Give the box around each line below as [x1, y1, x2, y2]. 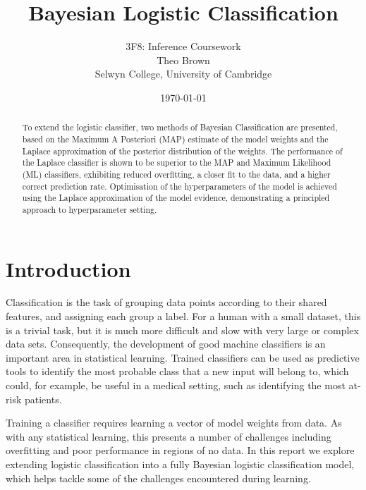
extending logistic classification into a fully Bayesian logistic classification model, [6, 457, 355, 472]
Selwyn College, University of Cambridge [94, 66, 272, 81]
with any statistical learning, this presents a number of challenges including [6, 429, 331, 443]
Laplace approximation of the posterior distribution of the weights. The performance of [22, 145, 343, 157]
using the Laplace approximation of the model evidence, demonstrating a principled [22, 192, 330, 204]
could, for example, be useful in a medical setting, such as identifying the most [6, 378, 346, 393]
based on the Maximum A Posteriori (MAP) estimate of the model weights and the [22, 133, 329, 145]
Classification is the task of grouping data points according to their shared [6, 295, 327, 310]
